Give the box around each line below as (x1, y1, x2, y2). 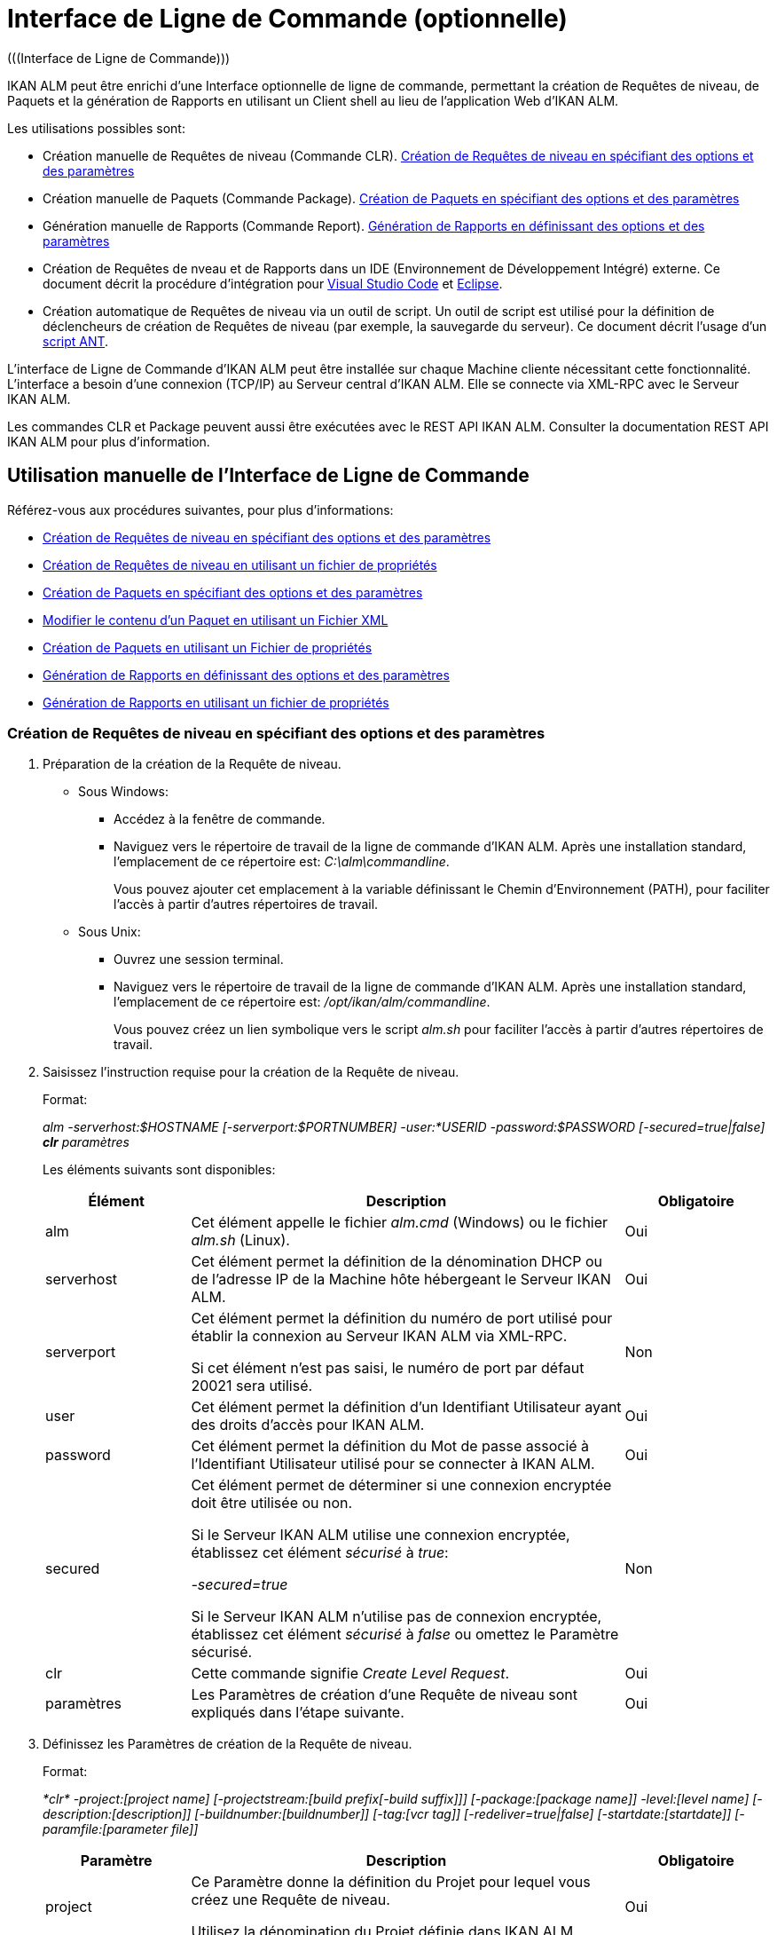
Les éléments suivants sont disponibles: (43, 1162, 276, 1178)
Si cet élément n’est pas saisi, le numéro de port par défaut (191, 1359, 585, 1378)
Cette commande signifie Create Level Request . (191, 1664, 510, 1683)
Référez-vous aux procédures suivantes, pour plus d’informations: (7, 502, 394, 517)
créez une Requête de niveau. (191, 1891, 390, 1909)
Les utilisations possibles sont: (7, 120, 185, 136)
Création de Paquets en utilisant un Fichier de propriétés (43, 639, 373, 655)
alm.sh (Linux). (191, 1231, 290, 1250)
